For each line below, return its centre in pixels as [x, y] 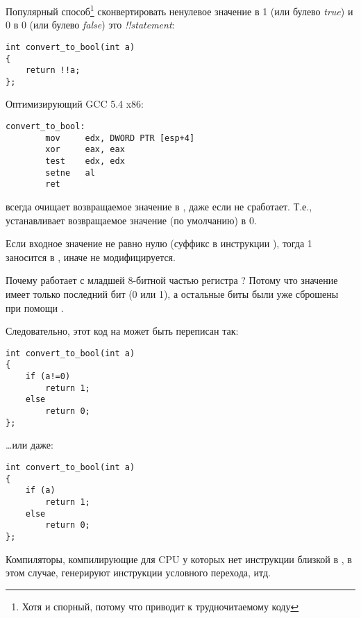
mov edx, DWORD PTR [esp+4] [120, 138]
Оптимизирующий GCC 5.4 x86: [75, 104]
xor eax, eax [85, 150]
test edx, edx [85, 161]
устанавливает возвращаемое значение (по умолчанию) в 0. [131, 220]
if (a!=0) [48, 377]
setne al [70, 173]
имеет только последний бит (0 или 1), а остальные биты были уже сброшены [172, 293]
